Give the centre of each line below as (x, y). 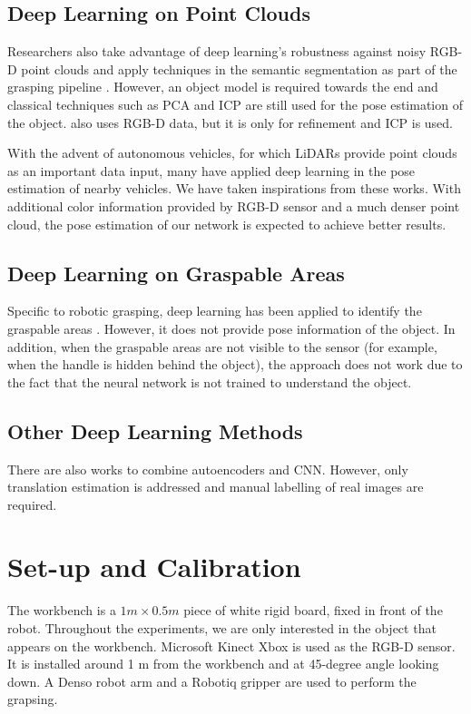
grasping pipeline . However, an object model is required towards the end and (223, 87)
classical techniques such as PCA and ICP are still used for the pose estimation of (235, 104)
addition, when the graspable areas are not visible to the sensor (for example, (222, 346)
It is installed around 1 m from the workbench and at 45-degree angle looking (223, 664)
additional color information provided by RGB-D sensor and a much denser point (234, 205)
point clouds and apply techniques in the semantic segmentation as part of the (239, 68)
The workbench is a (62, 610)
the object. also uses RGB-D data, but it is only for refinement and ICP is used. (231, 122)
